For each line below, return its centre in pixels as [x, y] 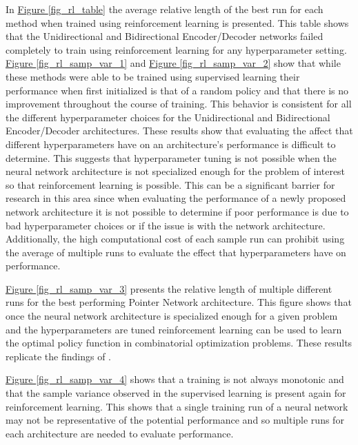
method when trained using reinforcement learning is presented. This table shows [177, 22]
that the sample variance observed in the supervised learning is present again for [176, 393]
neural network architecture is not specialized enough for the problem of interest [176, 171]
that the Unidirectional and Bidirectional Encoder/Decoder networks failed [165, 36]
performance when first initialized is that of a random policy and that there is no [177, 90]
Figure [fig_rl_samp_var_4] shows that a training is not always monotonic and [175, 379]
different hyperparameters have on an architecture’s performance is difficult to [171, 144]
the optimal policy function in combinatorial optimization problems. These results [179, 343]
